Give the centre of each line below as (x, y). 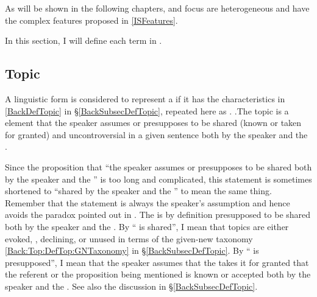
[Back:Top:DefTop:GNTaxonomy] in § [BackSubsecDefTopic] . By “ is (132, 250)
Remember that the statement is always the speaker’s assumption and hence (148, 202)
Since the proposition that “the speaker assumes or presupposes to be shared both (158, 166)
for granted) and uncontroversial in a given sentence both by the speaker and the (156, 134)
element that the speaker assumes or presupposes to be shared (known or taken (153, 123)
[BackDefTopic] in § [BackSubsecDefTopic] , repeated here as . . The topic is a (147, 110)
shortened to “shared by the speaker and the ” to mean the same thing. (138, 191)
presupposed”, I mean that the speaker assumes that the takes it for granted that (157, 262)
